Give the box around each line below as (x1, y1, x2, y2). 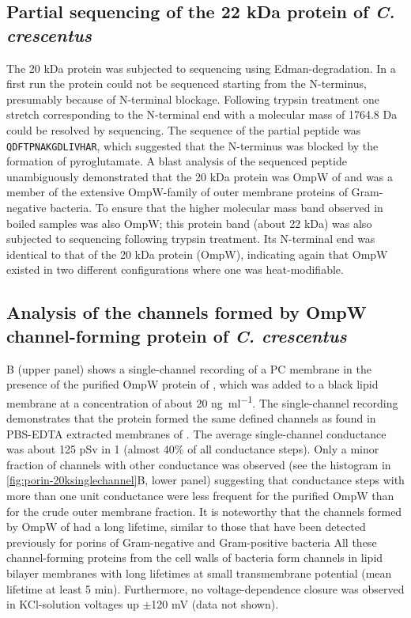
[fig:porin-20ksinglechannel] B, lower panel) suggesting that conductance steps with (6, 472, 405, 488)
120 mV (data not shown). (151, 596, 279, 612)
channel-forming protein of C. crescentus (6, 323, 347, 347)
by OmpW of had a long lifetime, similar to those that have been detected (6, 518, 366, 535)
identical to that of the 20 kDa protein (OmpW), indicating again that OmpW (6, 245, 388, 262)
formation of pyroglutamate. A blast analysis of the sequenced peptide (6, 153, 347, 169)
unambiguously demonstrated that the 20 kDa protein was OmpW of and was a (6, 168, 394, 184)
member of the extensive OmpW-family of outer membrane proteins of (6, 184, 348, 200)
